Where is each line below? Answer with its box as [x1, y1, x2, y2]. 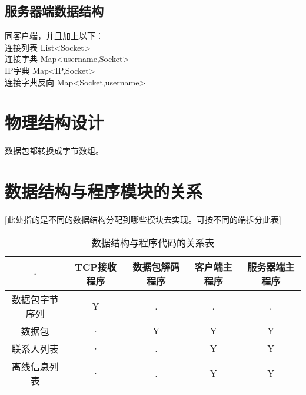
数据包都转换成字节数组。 [5, 144, 104, 157]
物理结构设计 [5, 110, 104, 134]
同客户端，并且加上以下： [5, 29, 104, 42]
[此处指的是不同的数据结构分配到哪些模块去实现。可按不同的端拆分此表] [5, 213, 281, 226]
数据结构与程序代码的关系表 [91, 235, 214, 249]
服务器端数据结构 [5, 2, 104, 20]
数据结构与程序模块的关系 [5, 179, 203, 203]
